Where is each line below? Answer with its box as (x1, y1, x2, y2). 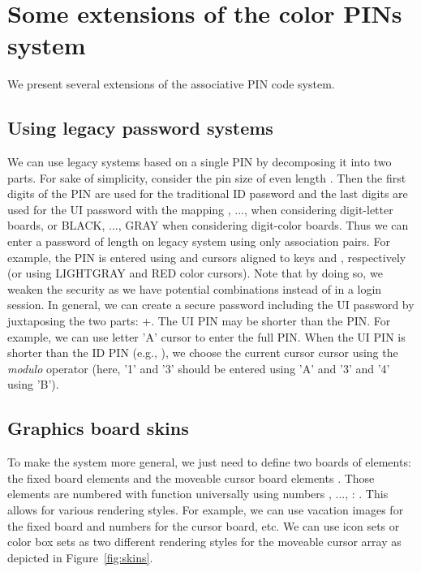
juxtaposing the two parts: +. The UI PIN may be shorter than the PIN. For (7, 312, 391, 329)
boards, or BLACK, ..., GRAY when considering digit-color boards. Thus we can (7, 217, 409, 234)
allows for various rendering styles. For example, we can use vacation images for (7, 501, 404, 518)
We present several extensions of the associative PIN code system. (7, 75, 335, 92)
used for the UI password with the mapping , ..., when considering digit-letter (7, 200, 393, 217)
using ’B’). (7, 376, 59, 393)
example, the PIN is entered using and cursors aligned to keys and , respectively (7, 248, 406, 265)
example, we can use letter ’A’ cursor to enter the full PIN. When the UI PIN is (7, 328, 406, 345)
